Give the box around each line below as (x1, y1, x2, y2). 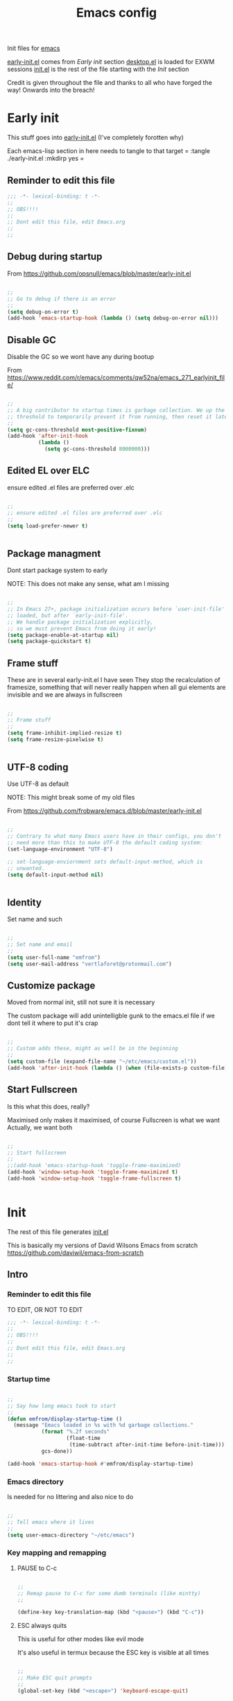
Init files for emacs (7, 44, 60, 53)
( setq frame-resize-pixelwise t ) (7, 736, 104, 743)
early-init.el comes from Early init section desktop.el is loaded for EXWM (7, 58, 215, 66)
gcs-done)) (41, 1448, 73, 1455)
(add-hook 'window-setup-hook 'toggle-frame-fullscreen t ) (7, 1175, 182, 1182)
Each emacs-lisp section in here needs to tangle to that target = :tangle (7, 147, 210, 155)
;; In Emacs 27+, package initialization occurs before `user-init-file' (7, 606, 225, 613)
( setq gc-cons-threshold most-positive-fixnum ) (7, 426, 148, 433)
